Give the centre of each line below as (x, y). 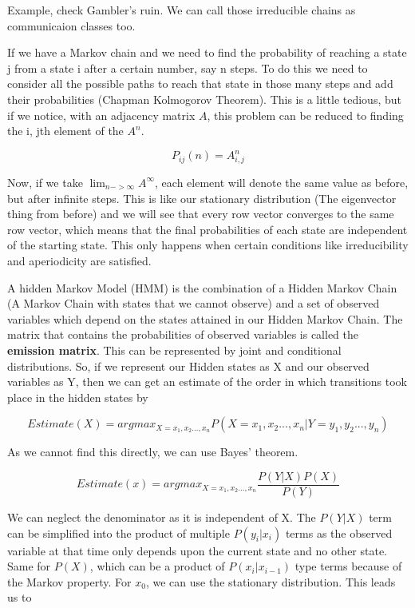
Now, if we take (45, 182)
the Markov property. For (69, 581)
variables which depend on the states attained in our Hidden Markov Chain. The (205, 318)
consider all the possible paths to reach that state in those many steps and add (200, 83)
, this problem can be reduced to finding (305, 115)
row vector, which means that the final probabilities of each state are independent (207, 229)
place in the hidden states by (78, 397)
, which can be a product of (157, 566)
